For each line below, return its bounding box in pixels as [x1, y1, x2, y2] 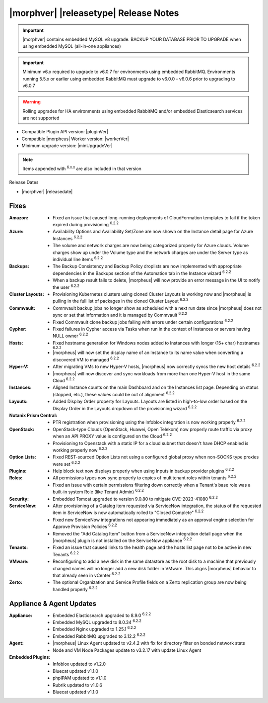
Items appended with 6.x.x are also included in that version [22, 165, 141, 172]
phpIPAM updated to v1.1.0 [53, 675, 107, 681]
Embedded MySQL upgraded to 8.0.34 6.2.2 [53, 618, 141, 625]
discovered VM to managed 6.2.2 [53, 356, 119, 362]
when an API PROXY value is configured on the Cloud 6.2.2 [53, 433, 172, 439]
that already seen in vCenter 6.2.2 [53, 572, 121, 578]
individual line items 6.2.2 [53, 256, 103, 263]
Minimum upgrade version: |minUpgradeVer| [21, 143, 113, 149]
